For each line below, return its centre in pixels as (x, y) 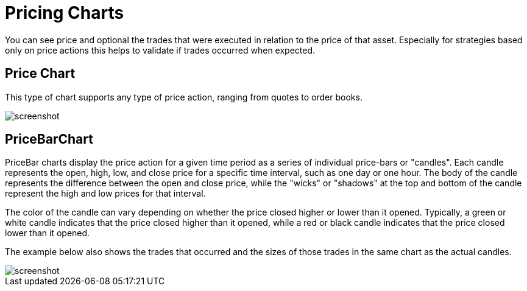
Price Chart (40, 74)
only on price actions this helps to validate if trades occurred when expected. (160, 50)
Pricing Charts (65, 13)
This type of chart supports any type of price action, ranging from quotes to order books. (184, 97)
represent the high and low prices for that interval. (105, 194)
